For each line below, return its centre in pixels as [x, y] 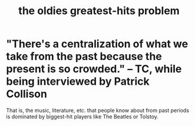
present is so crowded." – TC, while [94, 69]
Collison [27, 94]
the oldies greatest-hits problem [99, 11]
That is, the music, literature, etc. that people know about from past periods [98, 110]
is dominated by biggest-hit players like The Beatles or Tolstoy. [82, 117]
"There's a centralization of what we [97, 44]
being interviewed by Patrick [78, 82]
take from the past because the [84, 57]
